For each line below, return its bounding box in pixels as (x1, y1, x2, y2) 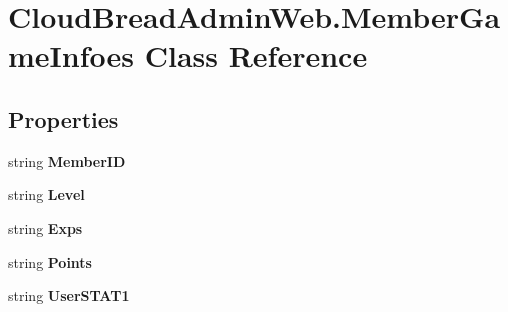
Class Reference (144, 35, 368, 76)
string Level (8, 184, 85, 205)
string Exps (8, 217, 83, 238)
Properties (8, 103, 119, 134)
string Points (8, 251, 92, 272)
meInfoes (8, 35, 134, 76)
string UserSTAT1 (8, 285, 130, 306)
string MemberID (8, 150, 126, 171)
